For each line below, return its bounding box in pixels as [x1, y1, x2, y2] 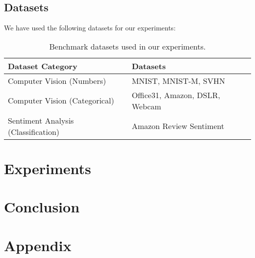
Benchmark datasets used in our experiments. [49, 40, 206, 52]
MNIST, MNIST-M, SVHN [131, 75, 225, 86]
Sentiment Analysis [8, 114, 74, 126]
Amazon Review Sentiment [131, 120, 225, 132]
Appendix [4, 235, 72, 255]
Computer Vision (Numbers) [8, 75, 106, 86]
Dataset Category [8, 60, 77, 72]
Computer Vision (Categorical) [8, 95, 114, 106]
